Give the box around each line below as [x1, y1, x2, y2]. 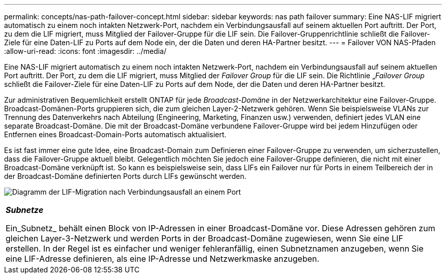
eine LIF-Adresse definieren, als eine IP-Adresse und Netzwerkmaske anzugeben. [6, 254, 320, 264]
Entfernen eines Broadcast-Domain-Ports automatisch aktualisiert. [4, 130, 227, 139]
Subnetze [6, 205, 44, 215]
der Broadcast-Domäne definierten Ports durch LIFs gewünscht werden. [4, 172, 246, 180]
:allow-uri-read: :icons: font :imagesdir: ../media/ [4, 47, 166, 55]
